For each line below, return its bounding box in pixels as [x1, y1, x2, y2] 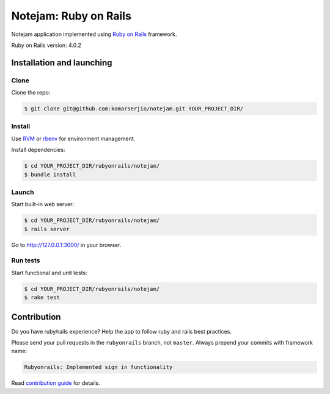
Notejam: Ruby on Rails [11, 9, 131, 23]
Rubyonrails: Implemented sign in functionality [24, 364, 173, 371]
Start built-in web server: [11, 201, 75, 208]
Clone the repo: [11, 89, 51, 96]
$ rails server [24, 226, 70, 232]
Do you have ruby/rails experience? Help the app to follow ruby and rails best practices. [11, 328, 232, 335]
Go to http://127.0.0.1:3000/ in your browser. [11, 241, 122, 248]
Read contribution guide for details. [11, 379, 100, 387]
